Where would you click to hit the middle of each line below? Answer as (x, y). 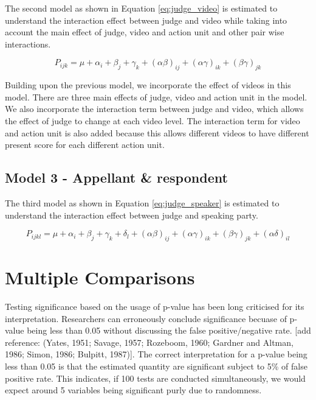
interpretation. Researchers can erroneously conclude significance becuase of (146, 318)
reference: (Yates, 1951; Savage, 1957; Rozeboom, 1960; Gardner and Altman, (149, 342)
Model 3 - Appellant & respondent (116, 177)
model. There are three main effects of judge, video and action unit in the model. (156, 96)
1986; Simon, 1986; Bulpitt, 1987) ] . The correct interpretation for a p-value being (156, 354)
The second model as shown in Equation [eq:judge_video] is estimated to (141, 8)
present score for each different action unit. (85, 145)
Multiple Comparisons (100, 277)
